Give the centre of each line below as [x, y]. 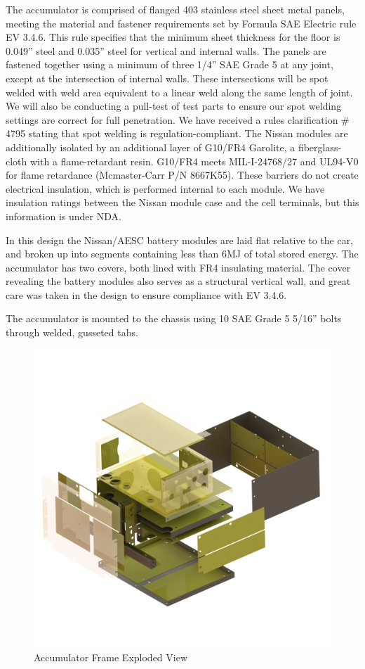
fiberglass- [320, 147]
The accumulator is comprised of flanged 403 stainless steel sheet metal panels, [175, 9]
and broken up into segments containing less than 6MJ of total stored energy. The [182, 254]
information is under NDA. [64, 216]
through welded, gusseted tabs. [72, 332]
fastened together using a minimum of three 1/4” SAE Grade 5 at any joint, [170, 64]
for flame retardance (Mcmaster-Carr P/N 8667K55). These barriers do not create [182, 175]
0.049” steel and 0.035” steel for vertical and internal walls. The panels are [166, 50]
